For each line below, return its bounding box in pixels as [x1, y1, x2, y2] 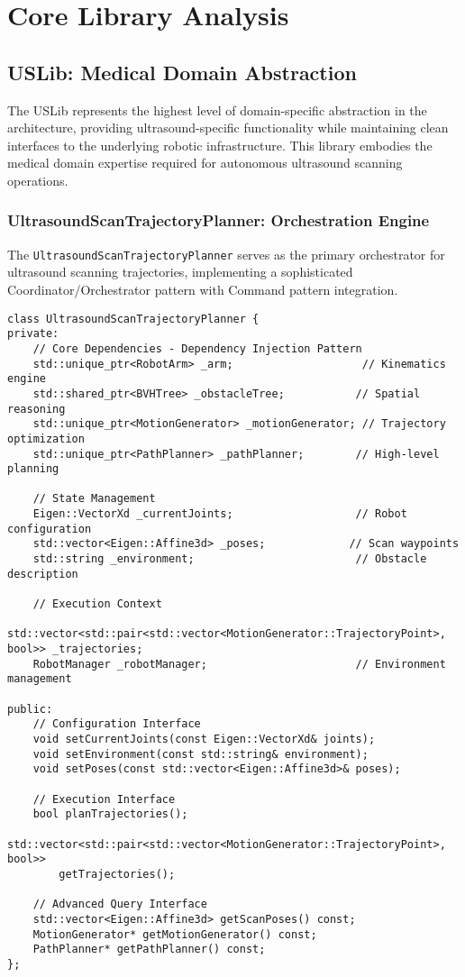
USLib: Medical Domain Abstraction [7, 58, 357, 86]
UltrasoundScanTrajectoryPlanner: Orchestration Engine [7, 209, 430, 232]
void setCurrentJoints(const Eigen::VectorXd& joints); [32, 732, 376, 745]
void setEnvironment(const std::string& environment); [32, 747, 369, 761]
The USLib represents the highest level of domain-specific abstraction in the [7, 100, 427, 119]
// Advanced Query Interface [32, 898, 207, 911]
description [7, 567, 78, 580]
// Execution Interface [32, 792, 176, 806]
